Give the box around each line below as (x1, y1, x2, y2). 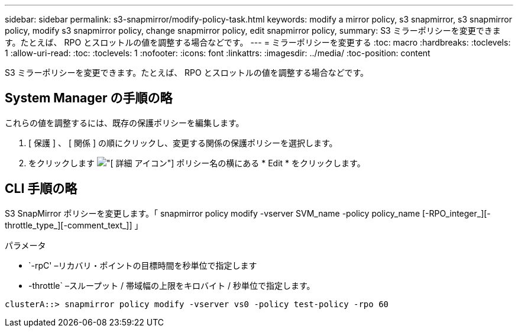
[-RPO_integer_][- (422, 208, 491, 218)
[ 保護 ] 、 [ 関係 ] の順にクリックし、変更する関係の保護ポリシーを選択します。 (28, 137, 338, 148)
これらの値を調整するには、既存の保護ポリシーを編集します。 (5, 117, 244, 128)
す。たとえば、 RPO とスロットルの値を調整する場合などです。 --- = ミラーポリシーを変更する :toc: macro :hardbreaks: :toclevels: (5, 37, 511, 47)
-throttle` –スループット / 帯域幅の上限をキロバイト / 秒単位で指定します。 (28, 280, 315, 291)
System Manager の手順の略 (5, 91, 173, 106)
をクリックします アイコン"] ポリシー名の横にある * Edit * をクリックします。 (28, 157, 365, 168)
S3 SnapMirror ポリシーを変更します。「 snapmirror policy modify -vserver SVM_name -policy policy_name (5, 208, 420, 218)
